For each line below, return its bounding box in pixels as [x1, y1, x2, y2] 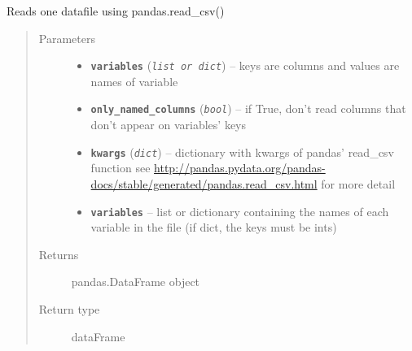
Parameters [38, 29, 95, 46]
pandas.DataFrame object [71, 273, 200, 290]
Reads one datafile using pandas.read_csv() [7, 2, 225, 19]
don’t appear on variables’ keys [90, 116, 247, 133]
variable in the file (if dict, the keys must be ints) [90, 219, 337, 236]
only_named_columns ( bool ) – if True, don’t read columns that [90, 100, 406, 117]
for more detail [321, 175, 396, 192]
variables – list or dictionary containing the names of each [90, 202, 389, 219]
